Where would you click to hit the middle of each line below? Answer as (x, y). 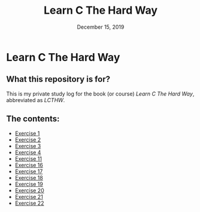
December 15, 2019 (101, 27)
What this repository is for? (58, 79)
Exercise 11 (28, 158)
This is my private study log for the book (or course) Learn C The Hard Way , (100, 94)
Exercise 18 (29, 177)
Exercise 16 (29, 165)
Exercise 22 (29, 203)
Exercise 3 (28, 146)
